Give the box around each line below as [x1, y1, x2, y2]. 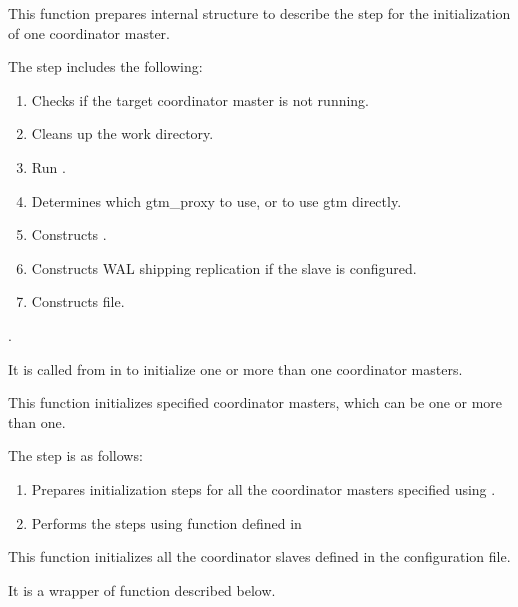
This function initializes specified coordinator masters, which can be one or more [8, 392, 503, 413]
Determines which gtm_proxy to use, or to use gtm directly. [31, 190, 402, 211]
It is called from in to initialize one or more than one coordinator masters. [8, 358, 463, 379]
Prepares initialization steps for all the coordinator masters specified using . [31, 478, 496, 499]
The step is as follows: [8, 445, 143, 466]
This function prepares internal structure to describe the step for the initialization [8, 3, 511, 23]
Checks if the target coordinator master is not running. [31, 89, 370, 110]
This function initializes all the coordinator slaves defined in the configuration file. [8, 546, 511, 567]
